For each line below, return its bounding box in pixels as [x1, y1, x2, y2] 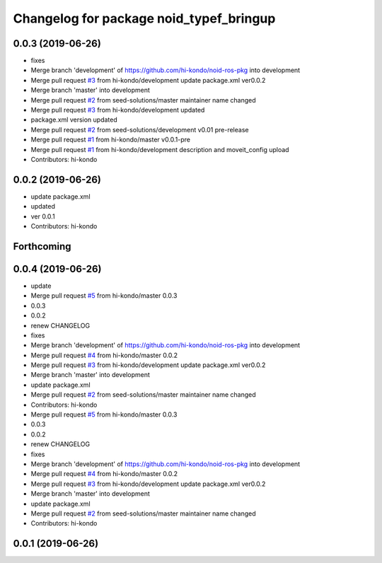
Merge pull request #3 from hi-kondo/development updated [30, 106, 205, 115]
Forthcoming [13, 240, 71, 253]
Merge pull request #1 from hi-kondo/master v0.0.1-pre [30, 135, 191, 144]
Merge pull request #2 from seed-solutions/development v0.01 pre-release [30, 125, 249, 134]
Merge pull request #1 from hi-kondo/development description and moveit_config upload [30, 145, 289, 153]
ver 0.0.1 [30, 212, 56, 221]
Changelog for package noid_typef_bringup [13, 11, 276, 26]
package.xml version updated [30, 115, 118, 124]
